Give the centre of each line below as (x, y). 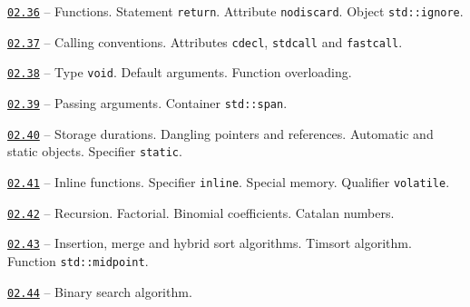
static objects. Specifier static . (95, 151)
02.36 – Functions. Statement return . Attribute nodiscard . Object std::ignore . (235, 11)
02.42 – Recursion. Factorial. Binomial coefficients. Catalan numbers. (201, 212)
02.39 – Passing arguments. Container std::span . (147, 102)
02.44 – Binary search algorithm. (100, 291)
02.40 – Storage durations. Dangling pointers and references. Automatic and (220, 133)
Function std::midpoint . (78, 260)
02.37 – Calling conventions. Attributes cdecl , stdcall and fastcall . (205, 41)
